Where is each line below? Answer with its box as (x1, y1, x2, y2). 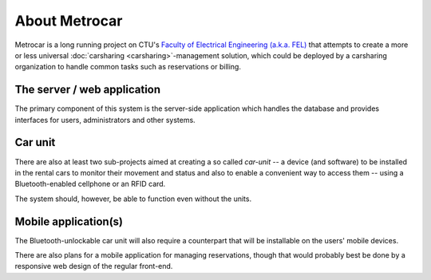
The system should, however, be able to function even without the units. (14, 194, 251, 203)
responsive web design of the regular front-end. (14, 262, 173, 271)
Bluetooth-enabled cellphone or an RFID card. (14, 179, 166, 189)
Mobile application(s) (14, 215, 124, 228)
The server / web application (14, 83, 161, 97)
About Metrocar (14, 12, 123, 30)
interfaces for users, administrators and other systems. (14, 115, 196, 124)
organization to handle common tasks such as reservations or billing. (14, 62, 241, 72)
